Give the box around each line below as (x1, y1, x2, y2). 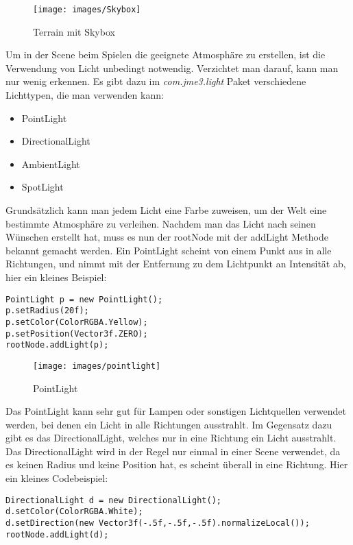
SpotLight (21, 180, 64, 194)
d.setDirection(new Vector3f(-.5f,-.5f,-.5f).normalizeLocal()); (5, 518, 310, 528)
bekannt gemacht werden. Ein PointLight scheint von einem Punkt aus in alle (5, 243, 332, 257)
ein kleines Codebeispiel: (5, 471, 108, 485)
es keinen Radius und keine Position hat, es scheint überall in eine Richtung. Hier (5, 457, 348, 472)
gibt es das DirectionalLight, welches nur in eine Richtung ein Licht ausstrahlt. (5, 431, 337, 445)
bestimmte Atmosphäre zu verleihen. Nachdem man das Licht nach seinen (5, 216, 316, 230)
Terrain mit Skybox (33, 24, 115, 38)
